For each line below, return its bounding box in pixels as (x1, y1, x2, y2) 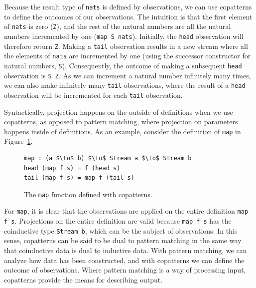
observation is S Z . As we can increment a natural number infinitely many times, (4, 70, 251, 80)
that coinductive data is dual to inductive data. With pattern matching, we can (4, 245, 247, 255)
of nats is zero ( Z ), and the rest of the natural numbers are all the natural (4, 21, 231, 31)
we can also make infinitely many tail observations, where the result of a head (4, 80, 246, 90)
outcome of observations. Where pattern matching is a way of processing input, (4, 265, 246, 275)
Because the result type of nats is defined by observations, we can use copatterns (4, 1, 252, 11)
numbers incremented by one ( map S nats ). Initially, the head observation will (4, 30, 244, 41)
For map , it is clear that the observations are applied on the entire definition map (4, 206, 249, 216)
